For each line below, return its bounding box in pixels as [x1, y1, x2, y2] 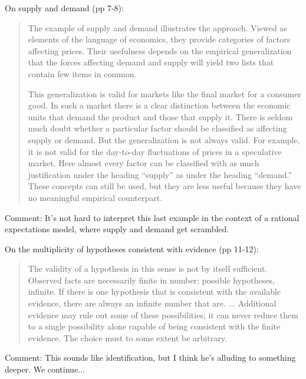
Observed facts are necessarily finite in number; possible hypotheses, [28, 273, 275, 286]
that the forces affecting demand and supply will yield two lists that [28, 56, 274, 68]
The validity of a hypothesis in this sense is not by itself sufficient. [28, 262, 268, 275]
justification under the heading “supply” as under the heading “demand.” [28, 168, 292, 180]
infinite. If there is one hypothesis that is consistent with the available [28, 285, 281, 298]
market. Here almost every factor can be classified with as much [28, 157, 259, 169]
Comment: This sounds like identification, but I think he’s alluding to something [5, 351, 296, 364]
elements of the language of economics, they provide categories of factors [28, 33, 291, 45]
